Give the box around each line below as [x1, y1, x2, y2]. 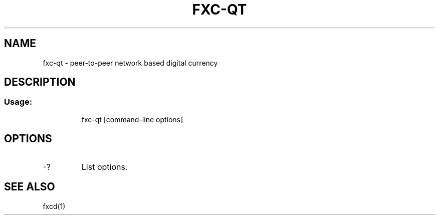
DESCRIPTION [4, 76, 76, 89]
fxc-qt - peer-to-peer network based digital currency [43, 58, 218, 67]
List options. [81, 161, 128, 172]
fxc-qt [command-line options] [81, 115, 183, 124]
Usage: [4, 97, 33, 107]
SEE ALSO [4, 180, 55, 193]
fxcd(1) [43, 201, 66, 210]
